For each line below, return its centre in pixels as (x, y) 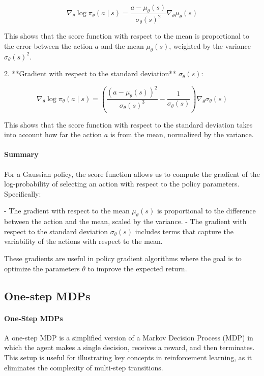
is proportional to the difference (206, 211)
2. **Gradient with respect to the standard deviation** (90, 73)
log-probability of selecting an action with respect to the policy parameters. (122, 184)
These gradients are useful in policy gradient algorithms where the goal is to (123, 258)
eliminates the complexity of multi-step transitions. (84, 367)
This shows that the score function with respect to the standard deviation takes (128, 124)
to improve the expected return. (137, 268)
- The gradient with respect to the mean (67, 211)
